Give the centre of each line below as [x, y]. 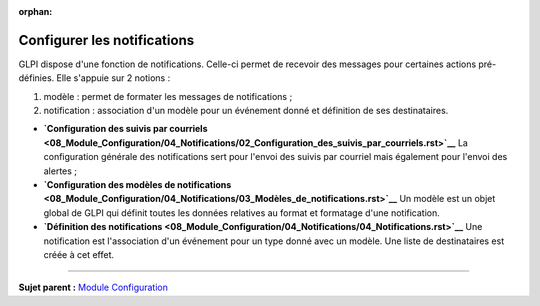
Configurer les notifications [106, 40]
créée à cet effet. [79, 254]
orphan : [35, 11]
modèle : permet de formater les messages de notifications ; [168, 96]
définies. [36, 78]
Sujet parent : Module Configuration [93, 287]
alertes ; [60, 171]
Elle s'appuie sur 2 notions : [113, 78]
